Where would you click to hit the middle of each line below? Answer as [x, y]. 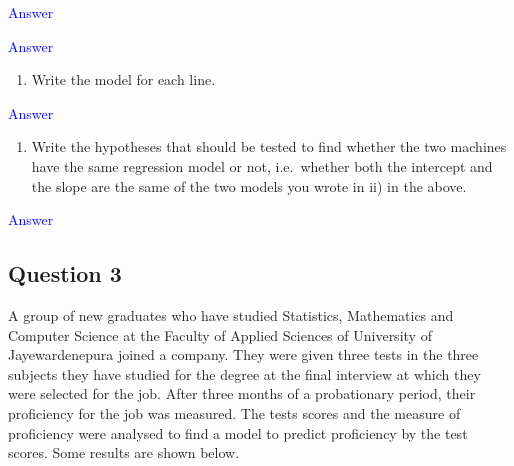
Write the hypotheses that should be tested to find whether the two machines [269, 146]
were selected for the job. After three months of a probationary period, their [242, 393]
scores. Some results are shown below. [124, 452]
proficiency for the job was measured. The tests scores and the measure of [234, 412]
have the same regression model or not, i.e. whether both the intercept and [262, 165]
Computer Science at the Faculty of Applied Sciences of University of [220, 334]
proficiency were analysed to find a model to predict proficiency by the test [238, 432]
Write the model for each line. [123, 79]
